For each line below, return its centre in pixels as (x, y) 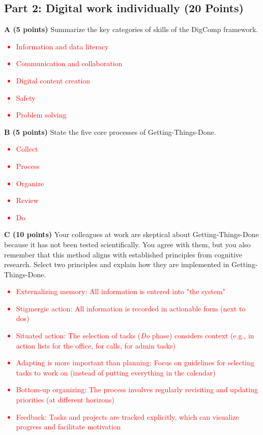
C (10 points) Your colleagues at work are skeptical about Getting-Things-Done (131, 234)
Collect (27, 149)
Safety (26, 97)
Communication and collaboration (69, 63)
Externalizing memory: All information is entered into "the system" (121, 291)
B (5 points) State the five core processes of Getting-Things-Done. (110, 132)
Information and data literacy (62, 46)
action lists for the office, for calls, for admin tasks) (96, 345)
